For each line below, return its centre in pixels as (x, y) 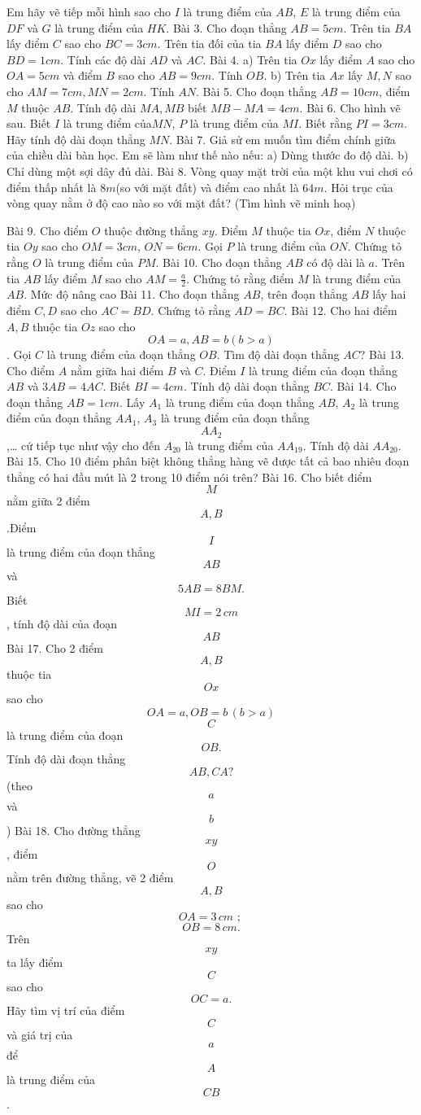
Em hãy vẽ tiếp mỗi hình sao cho (89, 11)
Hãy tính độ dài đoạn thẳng (76, 139)
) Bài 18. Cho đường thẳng (74, 831)
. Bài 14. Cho (363, 386)
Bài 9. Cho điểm (48, 230)
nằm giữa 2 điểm (48, 501)
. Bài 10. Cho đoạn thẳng (219, 262)
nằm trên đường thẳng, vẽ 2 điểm (90, 878)
